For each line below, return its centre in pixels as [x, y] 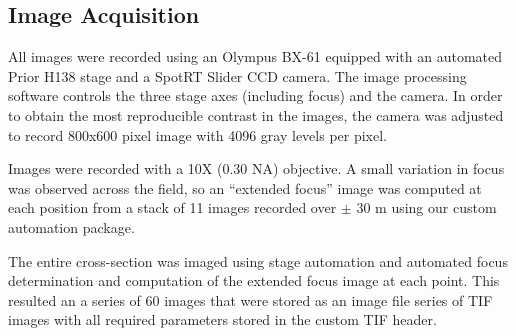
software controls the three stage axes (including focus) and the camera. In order [255, 95]
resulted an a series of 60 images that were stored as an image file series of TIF [250, 299]
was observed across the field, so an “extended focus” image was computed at [245, 187]
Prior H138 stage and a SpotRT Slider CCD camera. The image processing [237, 75]
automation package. [71, 226]
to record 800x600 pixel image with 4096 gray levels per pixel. [197, 134]
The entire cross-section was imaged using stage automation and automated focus [258, 260]
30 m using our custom [426, 207]
